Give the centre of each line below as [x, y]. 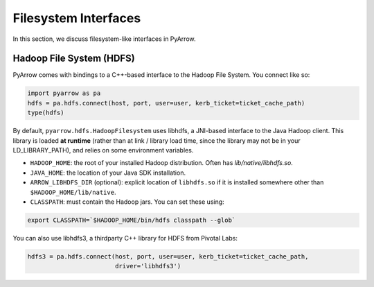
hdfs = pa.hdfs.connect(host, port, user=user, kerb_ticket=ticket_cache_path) [166, 103]
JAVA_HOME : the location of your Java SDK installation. [108, 173]
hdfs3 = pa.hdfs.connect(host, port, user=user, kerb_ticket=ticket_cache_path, [168, 256]
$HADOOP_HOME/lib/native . [73, 192]
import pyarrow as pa [64, 93]
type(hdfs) [46, 113]
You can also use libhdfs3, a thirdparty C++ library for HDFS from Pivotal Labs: [125, 238]
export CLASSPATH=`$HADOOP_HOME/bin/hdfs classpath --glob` [132, 220]
